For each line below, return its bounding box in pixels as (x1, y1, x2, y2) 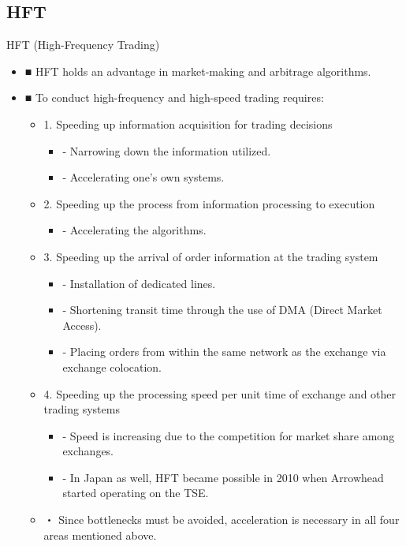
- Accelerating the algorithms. (62, 222, 207, 238)
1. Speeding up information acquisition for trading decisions (43, 115, 333, 132)
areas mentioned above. (43, 526, 157, 543)
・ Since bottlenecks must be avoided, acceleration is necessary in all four (43, 511, 400, 528)
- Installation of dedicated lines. (62, 275, 216, 291)
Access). (62, 316, 102, 333)
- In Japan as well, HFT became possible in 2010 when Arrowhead (62, 469, 384, 485)
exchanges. (62, 443, 114, 459)
